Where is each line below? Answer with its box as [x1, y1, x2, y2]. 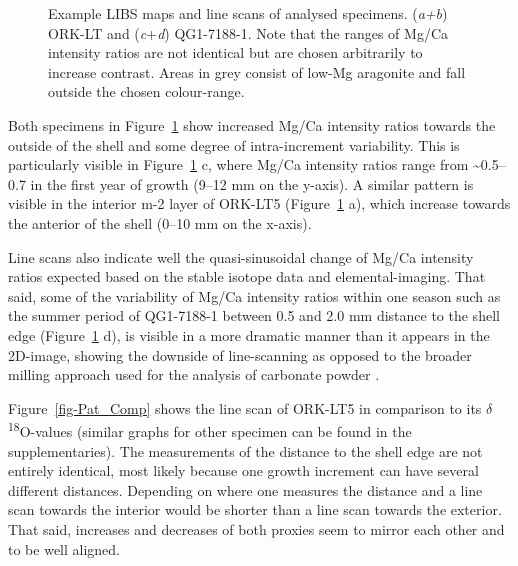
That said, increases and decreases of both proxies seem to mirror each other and [8, 518, 505, 539]
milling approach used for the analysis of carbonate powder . [8, 364, 380, 385]
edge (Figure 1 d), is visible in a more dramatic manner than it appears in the [8, 324, 490, 345]
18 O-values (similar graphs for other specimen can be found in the [8, 418, 412, 441]
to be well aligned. [8, 538, 120, 559]
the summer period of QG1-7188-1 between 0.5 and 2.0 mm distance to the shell [8, 305, 500, 326]
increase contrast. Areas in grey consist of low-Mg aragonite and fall [48, 61, 466, 82]
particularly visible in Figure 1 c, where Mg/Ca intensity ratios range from [8, 154, 469, 175]
